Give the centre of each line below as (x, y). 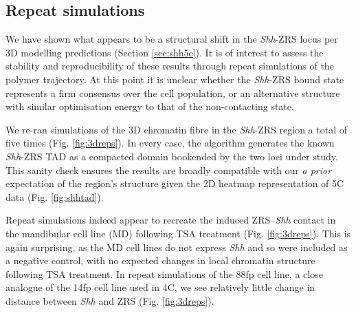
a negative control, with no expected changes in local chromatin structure (160, 260)
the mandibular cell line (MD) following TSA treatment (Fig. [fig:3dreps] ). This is (178, 233)
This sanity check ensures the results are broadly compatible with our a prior (169, 170)
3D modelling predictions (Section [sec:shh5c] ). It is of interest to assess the (165, 52)
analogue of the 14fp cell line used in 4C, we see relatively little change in (160, 287)
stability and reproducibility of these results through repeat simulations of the (170, 66)
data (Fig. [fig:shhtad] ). (55, 196)
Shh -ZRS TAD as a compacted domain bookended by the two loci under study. (172, 156)
